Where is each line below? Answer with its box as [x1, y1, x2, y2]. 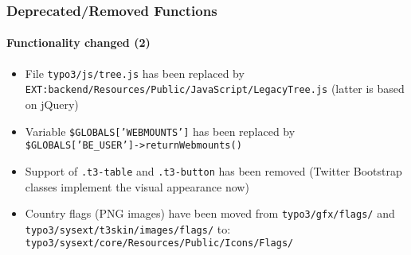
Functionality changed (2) [6, 34, 151, 51]
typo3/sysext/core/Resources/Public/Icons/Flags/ [25, 238, 294, 249]
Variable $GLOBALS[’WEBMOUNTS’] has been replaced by [25, 122, 296, 139]
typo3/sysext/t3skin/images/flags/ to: [25, 220, 231, 237]
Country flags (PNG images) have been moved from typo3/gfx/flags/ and [25, 205, 395, 222]
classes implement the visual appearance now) [25, 178, 249, 195]
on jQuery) [25, 95, 79, 112]
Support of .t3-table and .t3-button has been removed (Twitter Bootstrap [25, 162, 402, 179]
